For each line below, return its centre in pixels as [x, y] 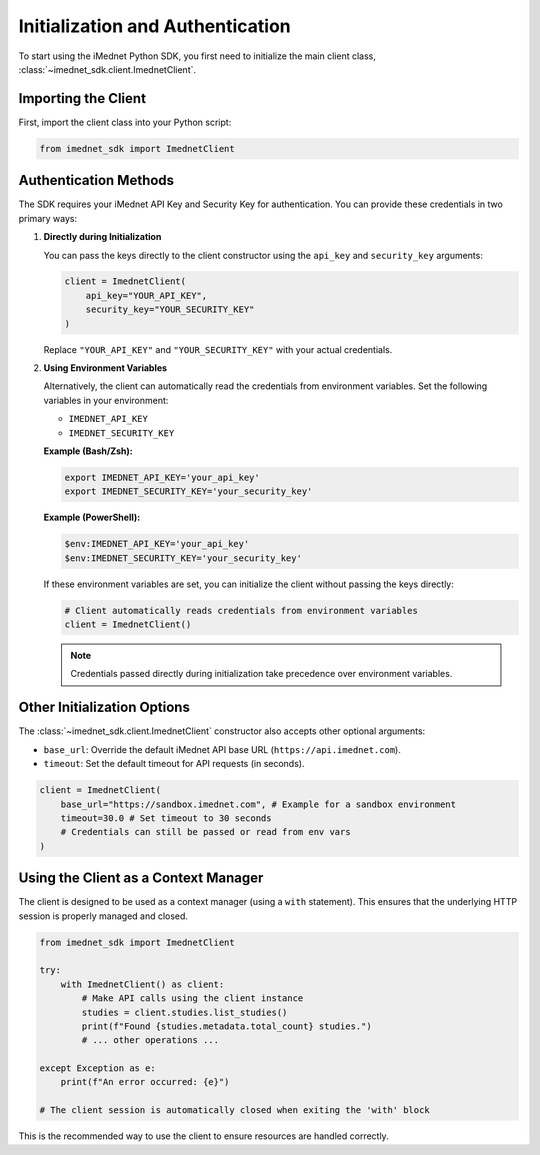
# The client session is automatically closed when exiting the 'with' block [234, 1110]
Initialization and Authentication [154, 26]
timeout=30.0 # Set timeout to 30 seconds [166, 818]
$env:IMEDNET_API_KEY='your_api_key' [157, 544]
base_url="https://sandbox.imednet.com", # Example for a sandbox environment [258, 804]
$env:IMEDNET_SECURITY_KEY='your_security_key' [183, 558]
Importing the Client [82, 98]
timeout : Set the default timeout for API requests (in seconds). [174, 764]
